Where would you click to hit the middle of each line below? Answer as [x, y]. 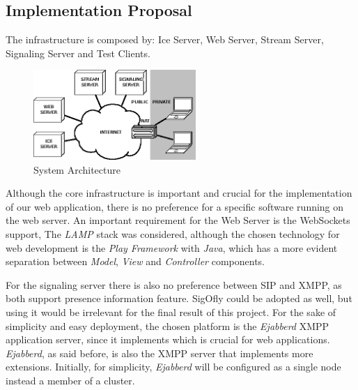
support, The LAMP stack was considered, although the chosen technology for [173, 233]
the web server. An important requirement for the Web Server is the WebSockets [178, 220]
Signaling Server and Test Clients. [78, 53]
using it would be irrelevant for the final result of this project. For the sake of [171, 312]
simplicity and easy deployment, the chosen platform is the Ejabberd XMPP [168, 325]
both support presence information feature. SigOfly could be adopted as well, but [179, 298]
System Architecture [77, 169]
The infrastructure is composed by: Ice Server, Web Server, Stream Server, [165, 39]
